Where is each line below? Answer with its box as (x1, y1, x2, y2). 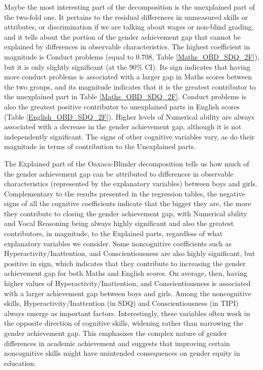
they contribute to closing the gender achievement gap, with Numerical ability (4, 208, 247, 218)
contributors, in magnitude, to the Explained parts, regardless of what (4, 228, 223, 239)
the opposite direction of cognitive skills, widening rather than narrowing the (4, 318, 244, 328)
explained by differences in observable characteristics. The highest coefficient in (4, 41, 250, 52)
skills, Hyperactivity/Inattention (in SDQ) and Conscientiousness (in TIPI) (4, 298, 239, 308)
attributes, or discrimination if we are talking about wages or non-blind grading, (4, 21, 254, 32)
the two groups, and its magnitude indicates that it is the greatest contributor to (4, 81, 256, 92)
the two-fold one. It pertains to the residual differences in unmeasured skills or (4, 11, 248, 22)
